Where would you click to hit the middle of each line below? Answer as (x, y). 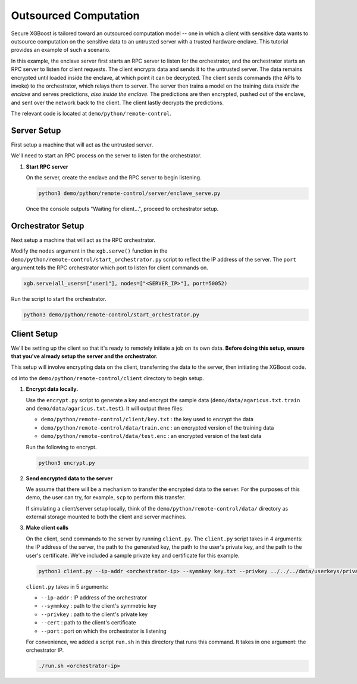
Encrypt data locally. (52, 389)
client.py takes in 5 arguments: (67, 586)
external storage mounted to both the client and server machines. (106, 517)
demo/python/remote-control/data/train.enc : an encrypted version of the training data (157, 427)
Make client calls (47, 528)
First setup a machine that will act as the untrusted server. (82, 144)
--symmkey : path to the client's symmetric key (99, 606)
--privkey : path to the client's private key (94, 614)
